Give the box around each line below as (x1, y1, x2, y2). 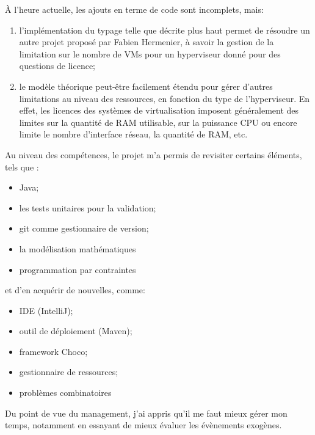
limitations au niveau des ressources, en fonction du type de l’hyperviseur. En (19, 92, 310, 104)
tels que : (5, 160, 39, 173)
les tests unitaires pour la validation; (19, 201, 156, 214)
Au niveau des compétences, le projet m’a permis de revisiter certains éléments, (5, 148, 302, 161)
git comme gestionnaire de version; (19, 222, 149, 235)
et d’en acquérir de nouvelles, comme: (5, 283, 145, 296)
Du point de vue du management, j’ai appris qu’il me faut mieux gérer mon (5, 406, 288, 419)
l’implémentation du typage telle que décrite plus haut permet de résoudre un (19, 23, 310, 36)
